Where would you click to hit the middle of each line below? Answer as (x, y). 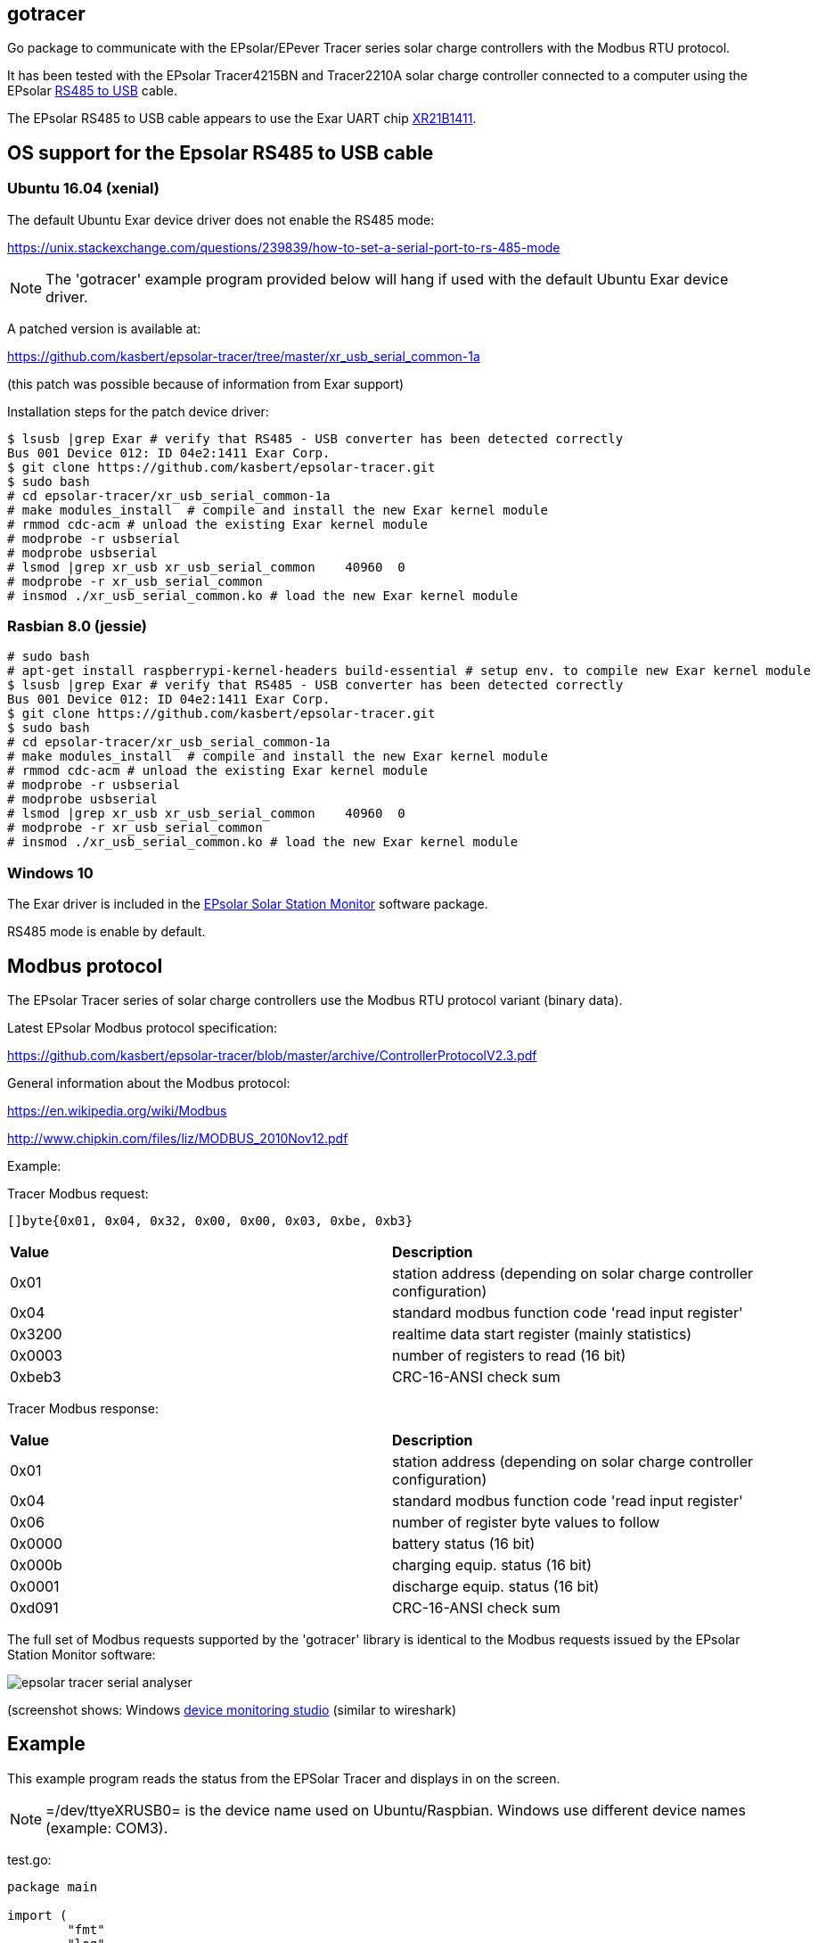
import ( (37, 1915)
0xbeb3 (36, 1376)
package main (53, 1886)
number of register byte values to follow (526, 1522)
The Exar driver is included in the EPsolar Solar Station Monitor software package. (248, 904)
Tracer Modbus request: (78, 1193)
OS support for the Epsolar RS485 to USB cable (221, 152)
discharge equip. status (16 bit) (496, 1586)
